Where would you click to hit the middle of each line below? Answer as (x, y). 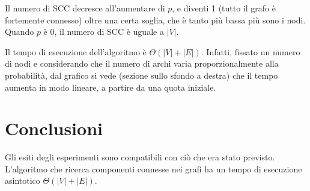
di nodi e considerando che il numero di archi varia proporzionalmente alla (142, 63)
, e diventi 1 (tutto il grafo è (224, 8)
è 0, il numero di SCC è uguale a (104, 32)
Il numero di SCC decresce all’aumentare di (85, 8)
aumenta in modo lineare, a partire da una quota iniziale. (111, 87)
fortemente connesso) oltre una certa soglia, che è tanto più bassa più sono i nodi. (155, 20)
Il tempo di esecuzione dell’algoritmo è (76, 51)
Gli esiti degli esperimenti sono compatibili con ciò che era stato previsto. (140, 157)
